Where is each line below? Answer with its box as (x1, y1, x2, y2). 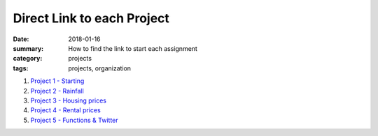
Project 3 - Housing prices (30, 96, 106, 105)
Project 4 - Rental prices (30, 106, 101, 114)
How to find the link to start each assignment (68, 44, 197, 52)
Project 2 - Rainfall (30, 86, 84, 95)
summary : (13, 44, 44, 52)
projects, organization (68, 63, 132, 73)
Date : (13, 35, 29, 43)
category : (13, 54, 43, 63)
